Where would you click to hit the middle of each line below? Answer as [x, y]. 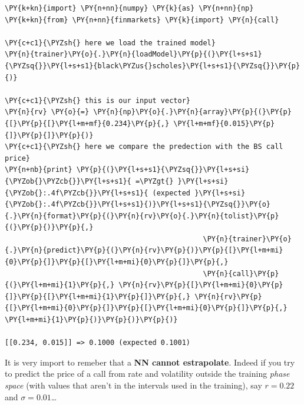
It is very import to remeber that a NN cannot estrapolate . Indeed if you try [150, 362]
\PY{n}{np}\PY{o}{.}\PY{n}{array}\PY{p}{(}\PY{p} [192, 112]
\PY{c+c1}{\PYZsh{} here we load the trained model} [110, 43]
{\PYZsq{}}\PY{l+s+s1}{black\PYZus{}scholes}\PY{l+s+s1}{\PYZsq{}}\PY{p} [153, 66]
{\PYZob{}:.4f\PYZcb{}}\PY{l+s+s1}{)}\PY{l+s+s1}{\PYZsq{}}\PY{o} [138, 205]
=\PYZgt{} [154, 181]
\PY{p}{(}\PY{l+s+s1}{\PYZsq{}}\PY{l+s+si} [163, 170]
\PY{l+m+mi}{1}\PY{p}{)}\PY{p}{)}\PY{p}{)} [91, 320]
